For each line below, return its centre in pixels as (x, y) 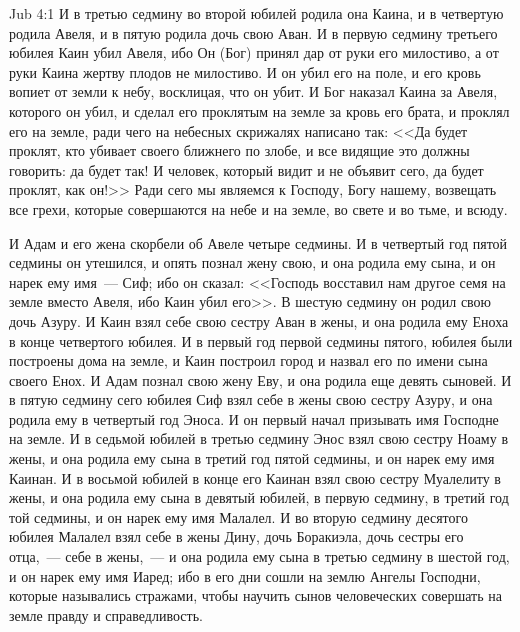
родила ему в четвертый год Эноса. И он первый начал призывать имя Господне (254, 418)
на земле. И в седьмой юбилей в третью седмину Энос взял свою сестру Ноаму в (258, 438)
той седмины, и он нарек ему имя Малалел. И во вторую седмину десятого (238, 516)
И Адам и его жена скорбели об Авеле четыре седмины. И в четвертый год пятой (258, 242)
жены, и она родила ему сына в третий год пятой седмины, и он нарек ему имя (252, 458)
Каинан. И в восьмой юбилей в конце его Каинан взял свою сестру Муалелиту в (255, 477)
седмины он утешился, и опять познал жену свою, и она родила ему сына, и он (252, 262)
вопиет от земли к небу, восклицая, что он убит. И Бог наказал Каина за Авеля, (253, 91)
